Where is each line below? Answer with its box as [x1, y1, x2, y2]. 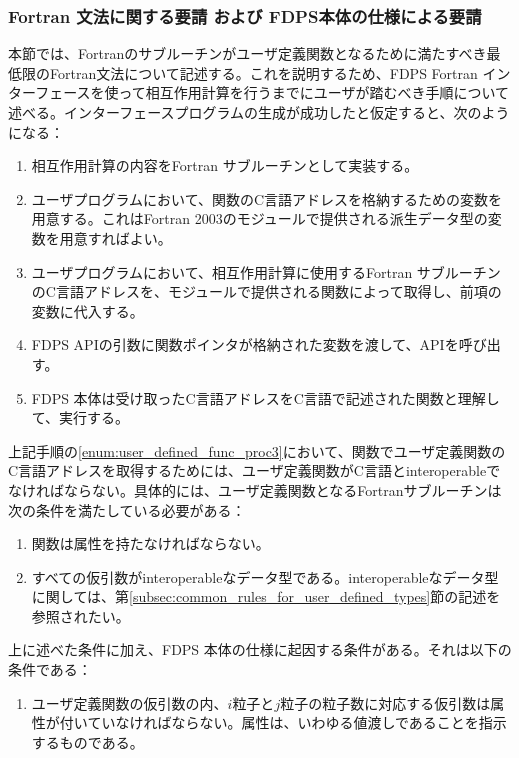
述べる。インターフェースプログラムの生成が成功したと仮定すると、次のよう [8, 102, 510, 122]
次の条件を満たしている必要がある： [8, 499, 246, 520]
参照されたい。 [31, 605, 130, 626]
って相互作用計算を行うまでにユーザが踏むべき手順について [118, 82, 510, 103]
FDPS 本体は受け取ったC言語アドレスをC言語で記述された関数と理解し [31, 387, 500, 408]
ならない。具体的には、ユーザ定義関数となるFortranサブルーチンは [63, 479, 502, 500]
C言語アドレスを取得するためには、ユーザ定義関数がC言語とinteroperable [8, 460, 487, 481]
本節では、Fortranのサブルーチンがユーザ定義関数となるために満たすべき [8, 43, 487, 64]
